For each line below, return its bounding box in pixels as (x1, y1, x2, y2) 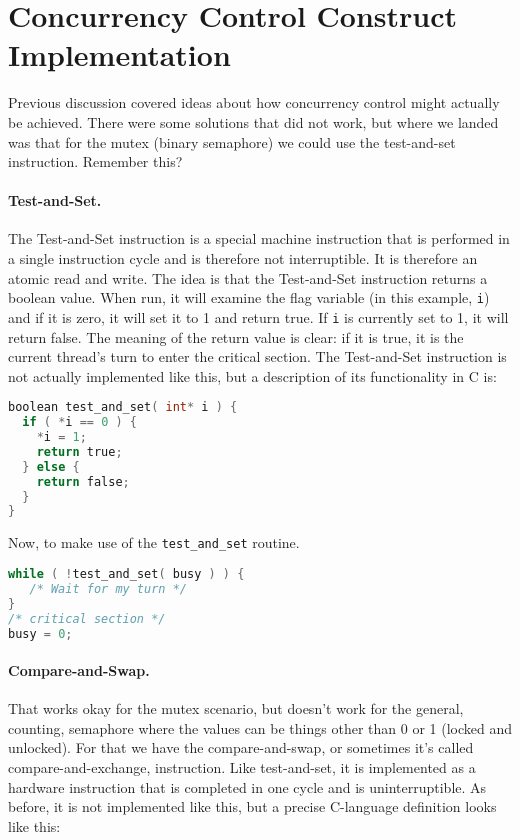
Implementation (8, 34, 231, 75)
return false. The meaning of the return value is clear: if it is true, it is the (8, 326, 464, 347)
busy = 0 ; (8, 626, 73, 641)
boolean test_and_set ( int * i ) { (8, 400, 238, 415)
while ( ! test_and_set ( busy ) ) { (8, 567, 245, 582)
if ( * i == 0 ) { (22, 415, 138, 430)
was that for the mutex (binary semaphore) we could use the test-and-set (8, 131, 456, 152)
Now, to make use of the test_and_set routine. (8, 532, 300, 553)
